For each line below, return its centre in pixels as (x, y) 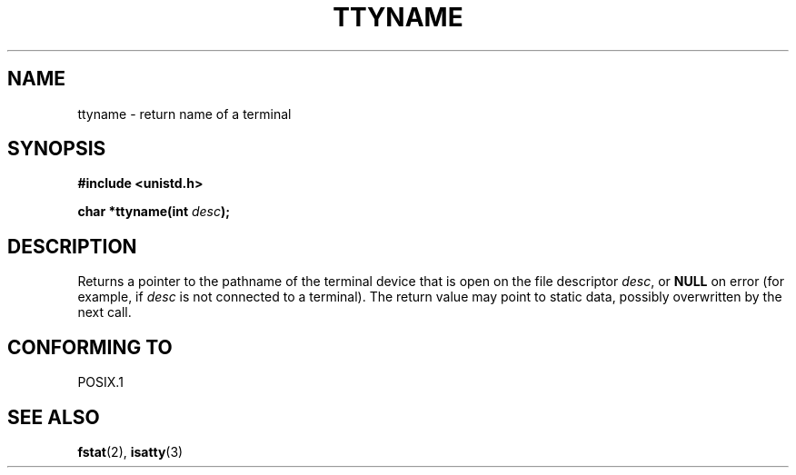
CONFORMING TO (90, 347)
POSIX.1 (100, 382)
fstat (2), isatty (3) (130, 451)
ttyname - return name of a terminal (184, 114)
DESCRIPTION (72, 246)
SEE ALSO (54, 417)
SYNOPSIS (57, 149)
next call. (104, 312)
